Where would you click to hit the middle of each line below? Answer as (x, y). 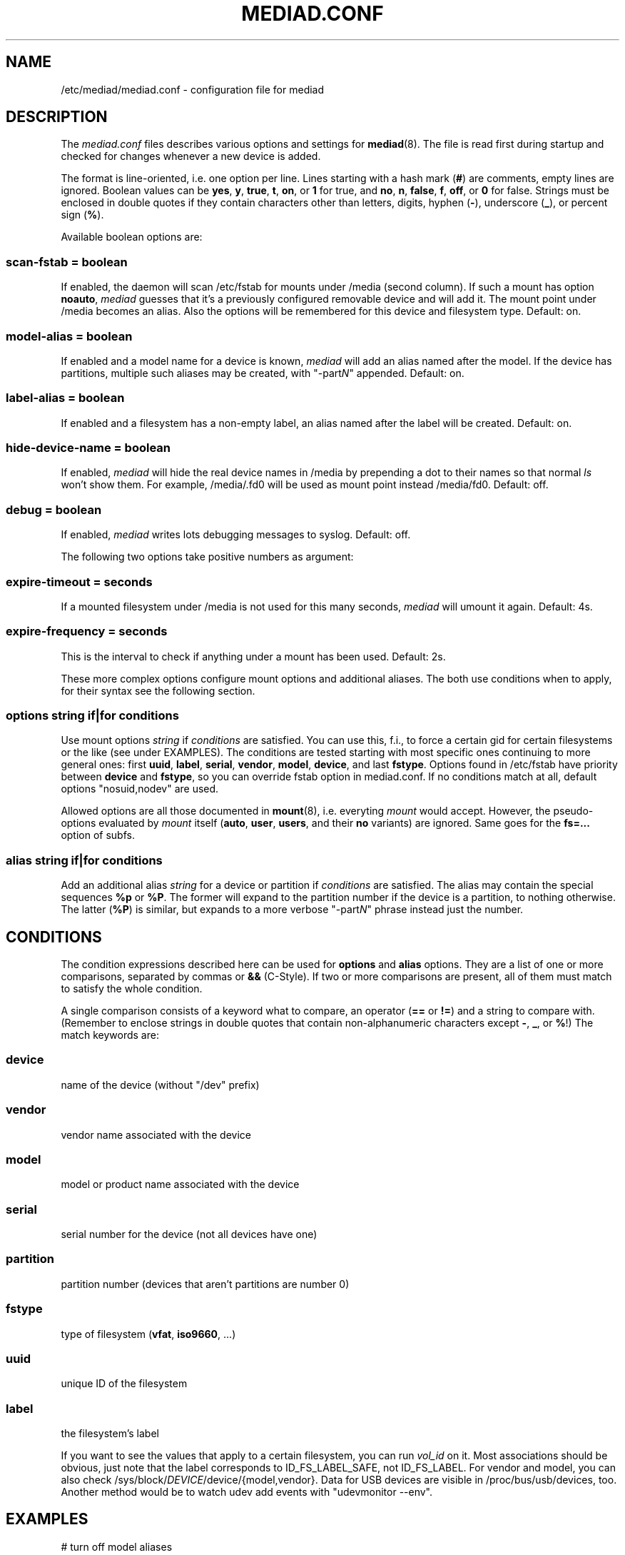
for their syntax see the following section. (158, 690)
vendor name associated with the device (156, 1134)
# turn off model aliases (117, 1546)
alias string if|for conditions (84, 860)
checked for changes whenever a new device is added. (191, 156)
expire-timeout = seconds (79, 582)
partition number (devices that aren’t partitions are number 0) (205, 1284)
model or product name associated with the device (180, 1184)
